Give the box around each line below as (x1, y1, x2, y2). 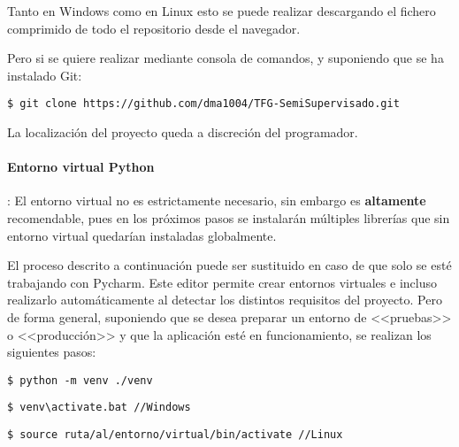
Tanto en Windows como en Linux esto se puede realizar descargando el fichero (7, 2, 436, 19)
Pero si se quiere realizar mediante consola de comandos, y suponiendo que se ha (7, 49, 444, 67)
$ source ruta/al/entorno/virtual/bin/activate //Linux (7, 428, 343, 442)
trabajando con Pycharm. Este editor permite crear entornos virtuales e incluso (7, 273, 437, 291)
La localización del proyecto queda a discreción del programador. (7, 123, 358, 142)
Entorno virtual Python (7, 158, 155, 176)
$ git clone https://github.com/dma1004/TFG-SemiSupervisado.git (7, 97, 400, 111)
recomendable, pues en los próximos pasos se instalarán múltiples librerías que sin (7, 209, 450, 227)
